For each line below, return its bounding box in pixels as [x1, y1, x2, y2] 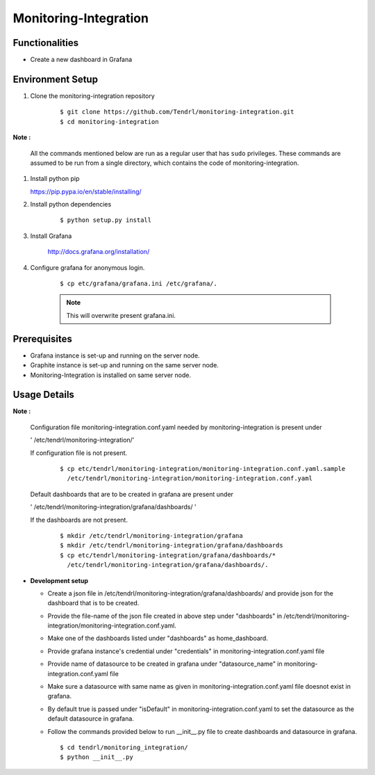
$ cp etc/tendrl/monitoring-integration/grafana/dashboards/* [60, 551, 276, 559]
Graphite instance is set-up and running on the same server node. [30, 361, 219, 369]
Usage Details [12, 389, 74, 401]
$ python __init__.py [60, 753, 133, 761]
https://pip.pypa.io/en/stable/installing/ [30, 187, 142, 195]
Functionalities [12, 37, 79, 49]
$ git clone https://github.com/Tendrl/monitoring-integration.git [60, 108, 294, 116]
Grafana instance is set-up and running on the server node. [30, 351, 201, 360]
